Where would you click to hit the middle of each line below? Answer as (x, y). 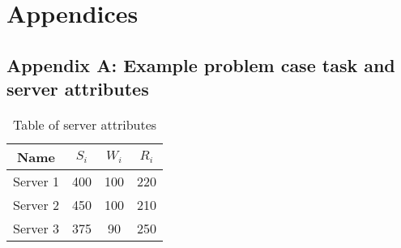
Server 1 (36, 181)
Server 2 (36, 204)
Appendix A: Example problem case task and (201, 64)
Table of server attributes (85, 124)
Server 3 (36, 228)
